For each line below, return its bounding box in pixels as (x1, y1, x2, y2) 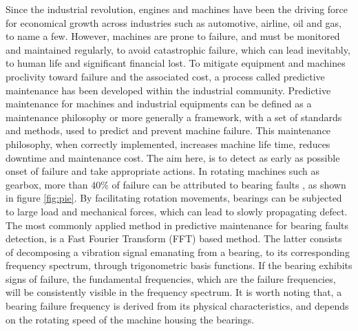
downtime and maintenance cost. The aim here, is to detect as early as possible (6, 150, 340, 164)
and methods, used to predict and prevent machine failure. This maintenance (6, 123, 331, 138)
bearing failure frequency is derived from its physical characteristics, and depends (6, 299, 349, 313)
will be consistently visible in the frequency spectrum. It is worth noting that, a (6, 285, 342, 299)
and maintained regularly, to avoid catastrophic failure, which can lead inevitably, (6, 42, 350, 56)
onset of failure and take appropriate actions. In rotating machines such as (6, 164, 319, 178)
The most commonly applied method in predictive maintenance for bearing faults (6, 217, 349, 232)
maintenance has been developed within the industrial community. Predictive (6, 83, 331, 97)
